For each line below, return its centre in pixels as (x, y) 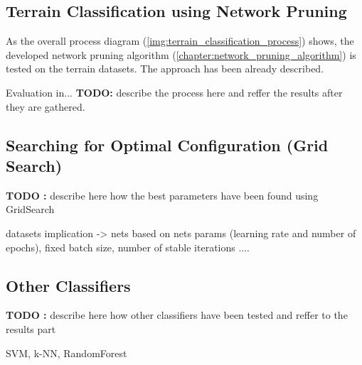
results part (31, 328)
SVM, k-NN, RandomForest (66, 353)
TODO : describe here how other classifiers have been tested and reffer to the (177, 315)
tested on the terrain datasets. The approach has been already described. (165, 69)
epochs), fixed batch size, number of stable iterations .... (128, 247)
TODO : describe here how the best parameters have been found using (162, 195)
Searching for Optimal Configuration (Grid (167, 145)
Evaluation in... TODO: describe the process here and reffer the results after (174, 92)
